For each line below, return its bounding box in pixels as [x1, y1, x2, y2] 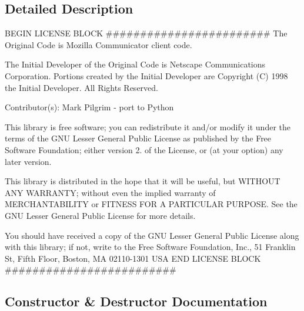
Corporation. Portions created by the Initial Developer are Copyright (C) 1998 [5, 69, 288, 82]
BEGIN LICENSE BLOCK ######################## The [5, 27, 288, 39]
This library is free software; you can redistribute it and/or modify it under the [5, 120, 290, 133]
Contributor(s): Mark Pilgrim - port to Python [5, 101, 174, 113]
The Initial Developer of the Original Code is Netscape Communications [5, 58, 266, 70]
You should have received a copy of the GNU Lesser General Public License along [5, 229, 299, 241]
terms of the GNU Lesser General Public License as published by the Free [5, 132, 272, 144]
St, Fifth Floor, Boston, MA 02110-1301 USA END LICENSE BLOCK [5, 252, 261, 264]
